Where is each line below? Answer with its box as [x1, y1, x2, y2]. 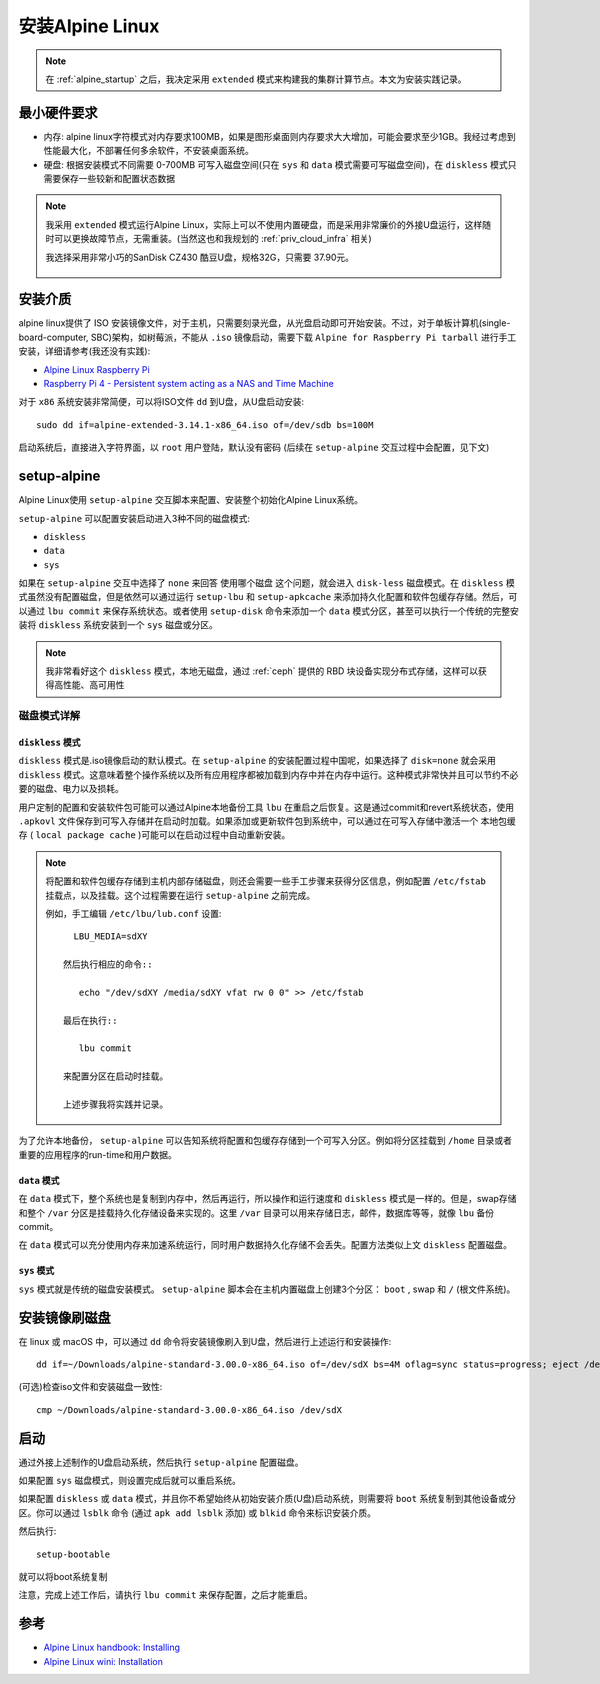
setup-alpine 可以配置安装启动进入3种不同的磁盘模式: [18, 512, 250, 524]
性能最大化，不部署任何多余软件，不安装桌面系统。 [43, 145, 254, 157]
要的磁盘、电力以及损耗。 [18, 783, 124, 795]
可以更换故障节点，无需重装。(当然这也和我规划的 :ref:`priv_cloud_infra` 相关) [53, 233, 372, 245]
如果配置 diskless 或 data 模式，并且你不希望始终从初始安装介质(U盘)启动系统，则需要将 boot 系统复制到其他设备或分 [18, 1493, 517, 1505]
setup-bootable [36, 1548, 111, 1560]
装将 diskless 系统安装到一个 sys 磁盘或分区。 [18, 619, 219, 631]
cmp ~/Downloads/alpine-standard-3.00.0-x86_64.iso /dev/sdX [36, 1404, 342, 1415]
